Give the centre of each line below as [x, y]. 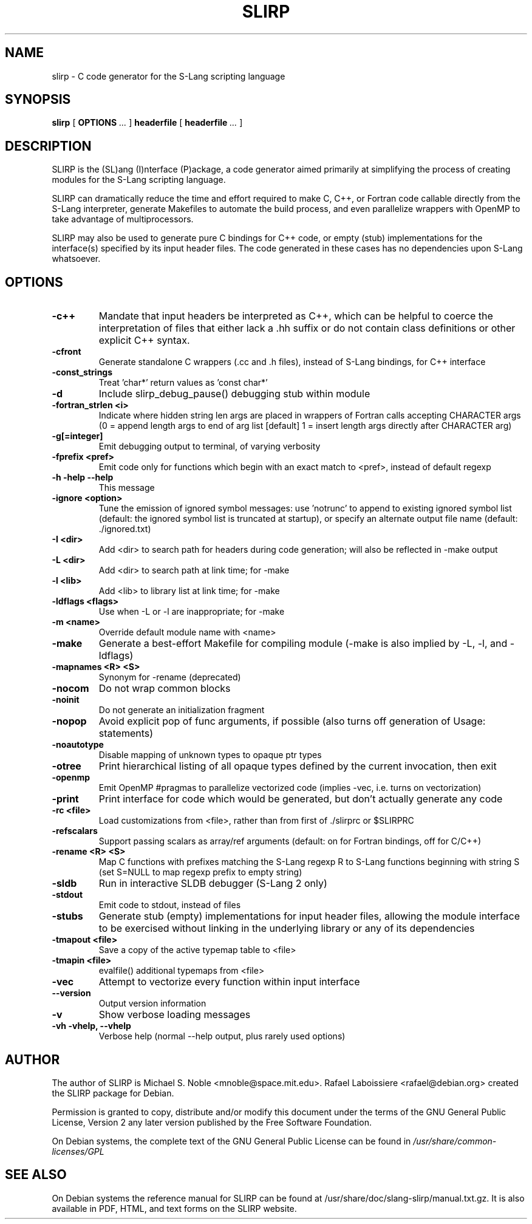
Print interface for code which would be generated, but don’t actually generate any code [301, 799]
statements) [126, 733]
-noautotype [78, 745]
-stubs [67, 916]
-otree [66, 766]
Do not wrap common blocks [165, 689]
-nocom [70, 689]
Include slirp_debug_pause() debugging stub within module [234, 394]
